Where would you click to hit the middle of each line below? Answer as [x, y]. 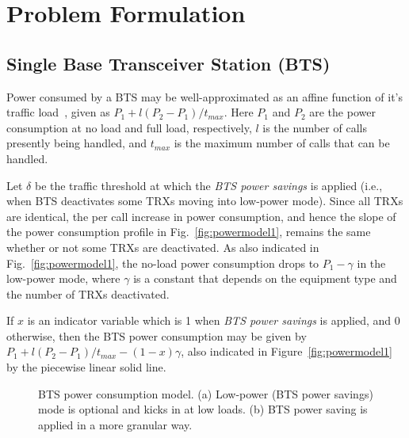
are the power [342, 112]
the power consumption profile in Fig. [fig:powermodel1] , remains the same [189, 232]
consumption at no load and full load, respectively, [129, 127]
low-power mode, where [63, 278]
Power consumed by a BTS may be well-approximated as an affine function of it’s [204, 96]
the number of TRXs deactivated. [88, 293]
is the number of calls [315, 127]
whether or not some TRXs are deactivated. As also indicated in [163, 247]
